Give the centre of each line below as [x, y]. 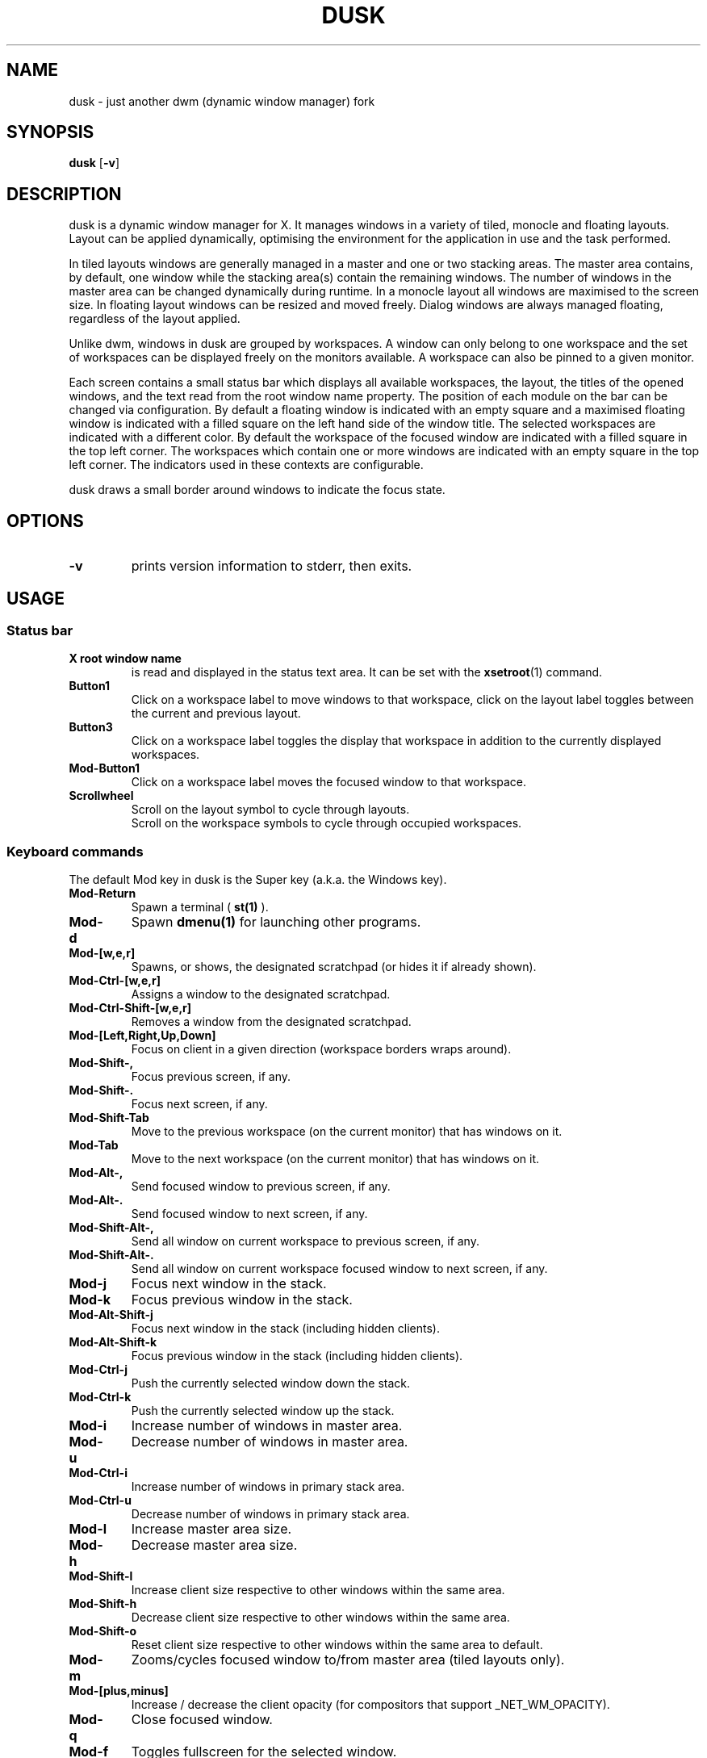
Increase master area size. [211, 1529]
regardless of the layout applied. [155, 319]
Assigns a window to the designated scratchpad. [261, 994]
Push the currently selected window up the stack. [263, 1411]
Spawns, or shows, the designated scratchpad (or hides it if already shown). [334, 967]
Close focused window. [202, 1720]
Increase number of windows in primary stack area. [268, 1487]
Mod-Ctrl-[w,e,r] [115, 981]
